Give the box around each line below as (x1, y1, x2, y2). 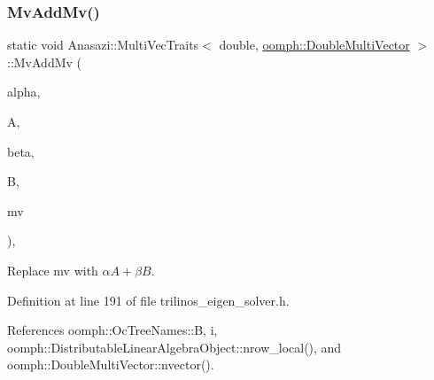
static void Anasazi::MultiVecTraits (7, 35, 199, 54)
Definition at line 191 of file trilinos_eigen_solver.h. (7, 291, 290, 309)
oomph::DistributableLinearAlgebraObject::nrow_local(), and (7, 337, 342, 356)
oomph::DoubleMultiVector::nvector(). (7, 355, 214, 374)
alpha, (7, 82, 41, 101)
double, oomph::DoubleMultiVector (219, 35, 410, 54)
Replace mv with (7, 260, 98, 279)
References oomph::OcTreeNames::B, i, (7, 321, 218, 339)
